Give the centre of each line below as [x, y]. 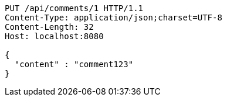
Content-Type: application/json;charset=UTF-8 [113, 18]
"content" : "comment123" [74, 64]
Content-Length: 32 [49, 27]
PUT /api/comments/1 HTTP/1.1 [74, 8]
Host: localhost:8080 [54, 36]
